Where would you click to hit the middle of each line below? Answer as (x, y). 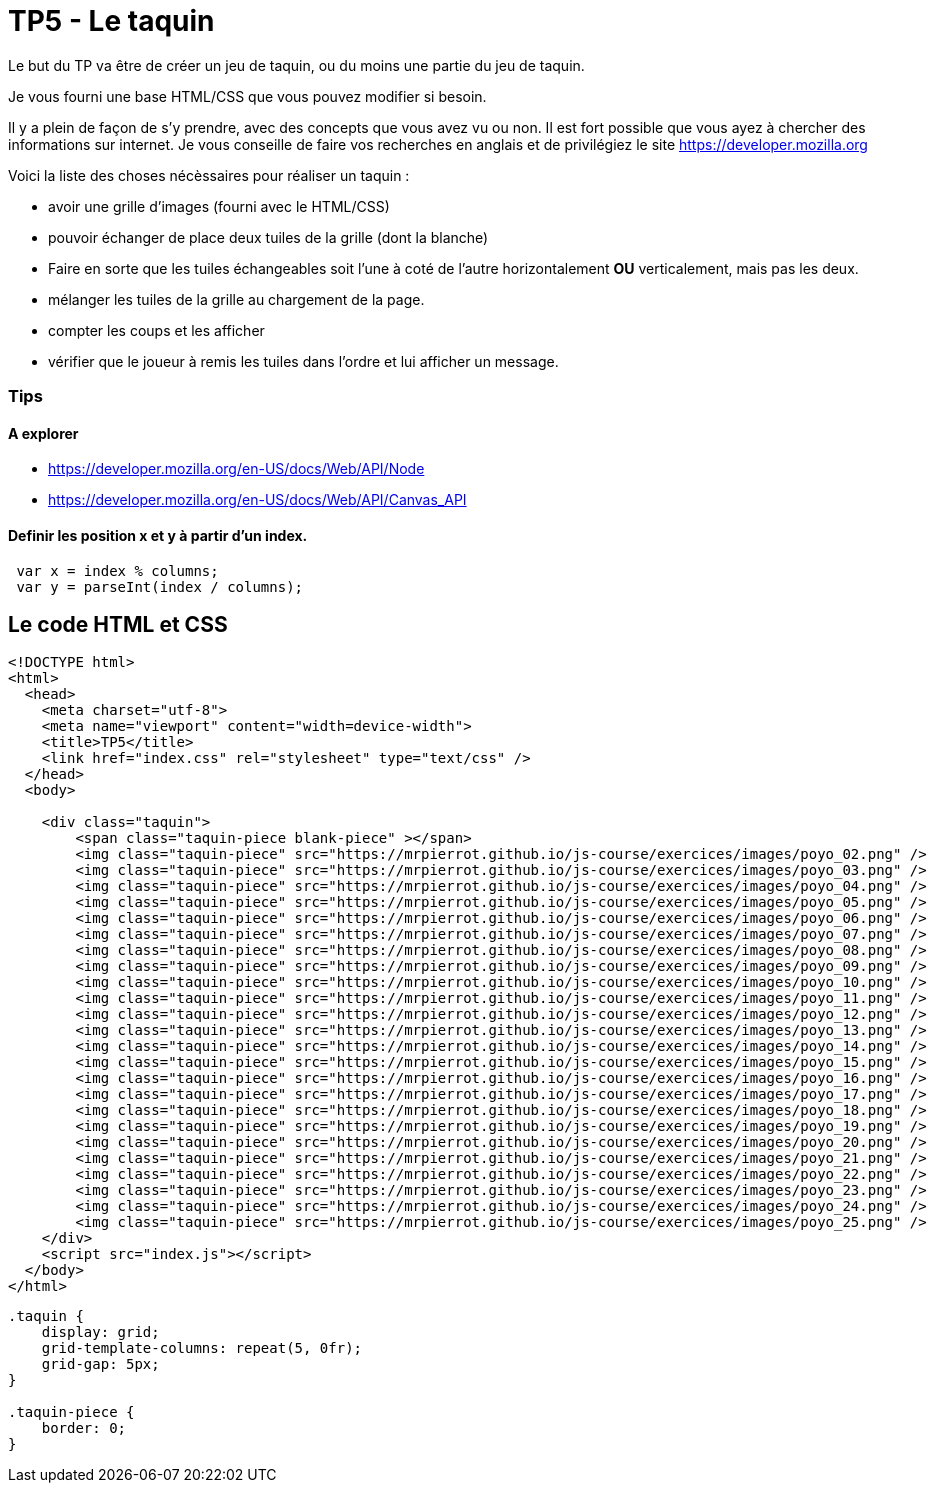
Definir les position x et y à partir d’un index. (158, 535)
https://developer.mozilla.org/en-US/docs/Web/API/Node (236, 469)
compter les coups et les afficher (156, 330)
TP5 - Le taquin (111, 21)
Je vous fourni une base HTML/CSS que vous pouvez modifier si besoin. (247, 96)
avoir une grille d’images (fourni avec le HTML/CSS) (219, 206)
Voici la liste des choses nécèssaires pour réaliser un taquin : (209, 175)
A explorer (43, 433)
